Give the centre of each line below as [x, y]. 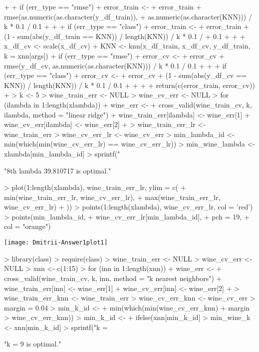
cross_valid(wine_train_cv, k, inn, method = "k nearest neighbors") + [113, 278]
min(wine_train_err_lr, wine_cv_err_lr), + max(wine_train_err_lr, [112, 197]
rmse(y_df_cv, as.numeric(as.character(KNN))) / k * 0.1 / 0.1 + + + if [115, 65]
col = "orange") [27, 226]
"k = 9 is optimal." [33, 344]
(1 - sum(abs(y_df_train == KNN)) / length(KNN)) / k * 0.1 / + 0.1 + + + [125, 36]
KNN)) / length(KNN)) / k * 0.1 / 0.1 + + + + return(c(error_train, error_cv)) [129, 85]
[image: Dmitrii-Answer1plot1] [56, 243]
